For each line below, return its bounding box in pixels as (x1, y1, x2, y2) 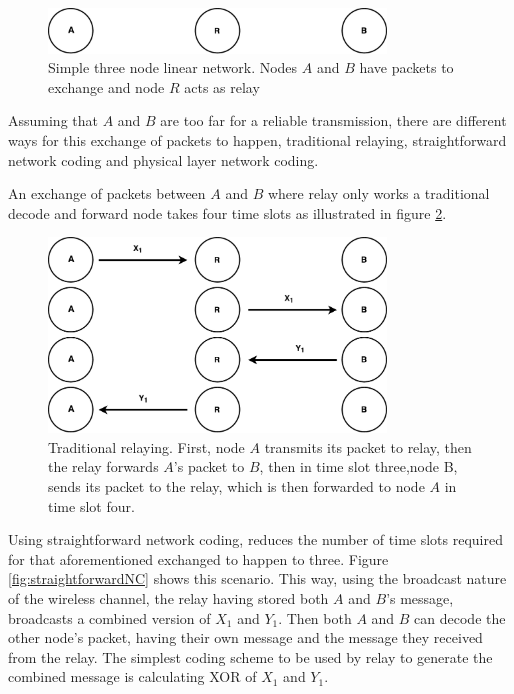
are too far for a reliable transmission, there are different (160, 110, 507, 131)
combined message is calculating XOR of (8, 666, 257, 687)
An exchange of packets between (8, 183, 206, 204)
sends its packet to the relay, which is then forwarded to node (48, 475, 425, 496)
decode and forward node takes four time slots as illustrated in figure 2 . (8, 202, 447, 223)
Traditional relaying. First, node (48, 436, 245, 457)
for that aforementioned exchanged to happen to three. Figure (8, 548, 389, 569)
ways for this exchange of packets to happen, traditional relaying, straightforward (8, 130, 507, 151)
